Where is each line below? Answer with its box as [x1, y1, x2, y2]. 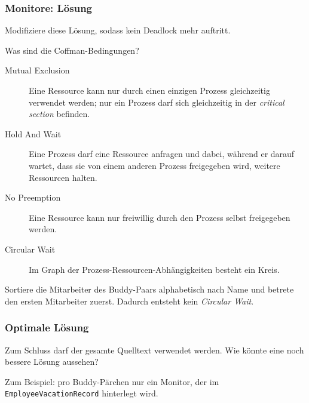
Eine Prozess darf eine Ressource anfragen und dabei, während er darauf [29, 147, 295, 160]
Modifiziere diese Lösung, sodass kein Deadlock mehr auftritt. [5, 24, 231, 36]
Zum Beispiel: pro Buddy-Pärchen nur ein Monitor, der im [5, 375, 219, 387]
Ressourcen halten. [29, 171, 97, 183]
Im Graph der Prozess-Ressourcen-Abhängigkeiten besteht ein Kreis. [29, 263, 280, 275]
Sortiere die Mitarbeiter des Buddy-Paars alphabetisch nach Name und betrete [5, 283, 294, 296]
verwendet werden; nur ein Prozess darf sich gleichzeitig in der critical [29, 96, 284, 108]
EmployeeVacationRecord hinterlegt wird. [5, 387, 158, 399]
